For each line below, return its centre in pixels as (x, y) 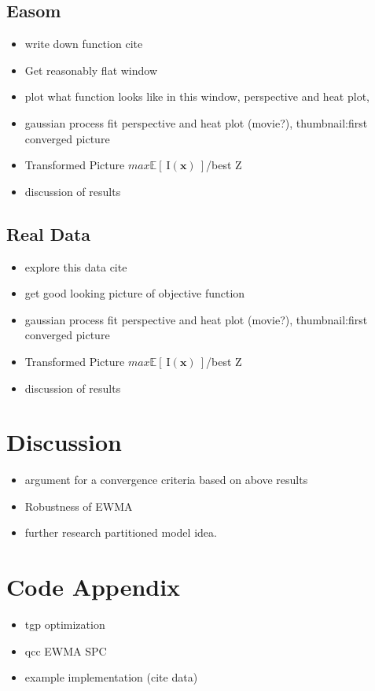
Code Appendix (94, 587)
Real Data (49, 233)
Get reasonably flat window (91, 70)
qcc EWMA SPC (66, 650)
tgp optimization (65, 624)
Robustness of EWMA (79, 506)
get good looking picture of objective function (135, 293)
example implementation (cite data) (111, 677)
